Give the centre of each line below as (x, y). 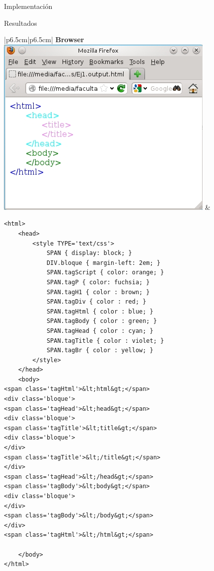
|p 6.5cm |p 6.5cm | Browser (44, 39)
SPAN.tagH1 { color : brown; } (98, 292)
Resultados (21, 23)
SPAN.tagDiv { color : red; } (96, 302)
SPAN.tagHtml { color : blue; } (100, 311)
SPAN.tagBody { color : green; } (102, 321)
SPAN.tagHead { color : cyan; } (100, 331)
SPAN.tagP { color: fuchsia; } (98, 282)
